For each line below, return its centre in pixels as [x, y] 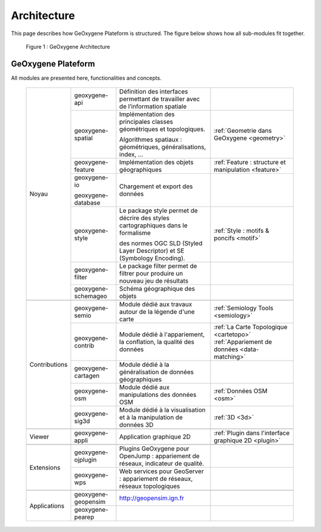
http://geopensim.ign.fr [152, 498]
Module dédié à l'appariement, [162, 334]
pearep [84, 517]
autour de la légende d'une [157, 312]
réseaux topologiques [150, 486]
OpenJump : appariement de [159, 456]
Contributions [48, 365]
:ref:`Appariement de [243, 342]
